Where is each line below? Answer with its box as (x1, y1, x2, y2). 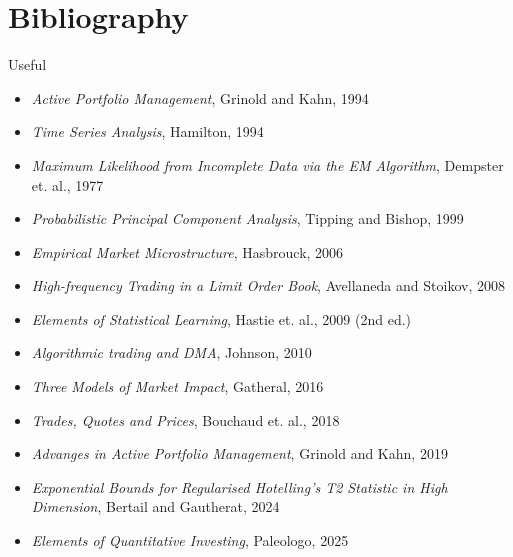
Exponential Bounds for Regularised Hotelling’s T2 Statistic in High (31, 476, 448, 497)
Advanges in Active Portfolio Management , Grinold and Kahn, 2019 (31, 443, 448, 464)
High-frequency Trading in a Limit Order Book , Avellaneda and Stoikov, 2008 (31, 275, 505, 296)
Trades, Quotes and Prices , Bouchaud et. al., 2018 (31, 409, 340, 430)
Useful (8, 54, 47, 75)
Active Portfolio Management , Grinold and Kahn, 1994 (31, 87, 369, 108)
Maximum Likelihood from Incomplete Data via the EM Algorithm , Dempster (31, 154, 504, 175)
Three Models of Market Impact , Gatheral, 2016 (31, 376, 324, 397)
